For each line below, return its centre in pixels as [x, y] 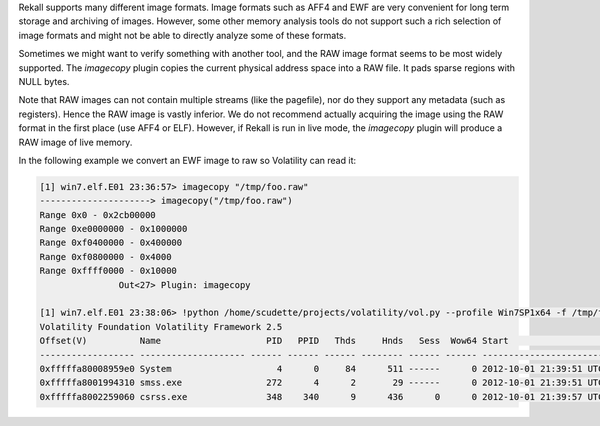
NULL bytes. [44, 81]
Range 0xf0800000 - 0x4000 [105, 256]
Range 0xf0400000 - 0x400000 [111, 243]
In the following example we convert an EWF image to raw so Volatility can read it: [187, 160]
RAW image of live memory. [75, 142]
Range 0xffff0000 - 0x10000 [108, 271]
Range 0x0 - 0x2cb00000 [98, 214]
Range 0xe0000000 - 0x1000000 [113, 229]
